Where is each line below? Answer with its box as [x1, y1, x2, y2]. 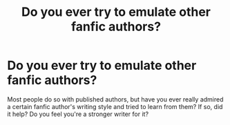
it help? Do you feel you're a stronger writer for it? [7, 110, 149, 118]
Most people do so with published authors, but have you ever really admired [7, 95, 224, 104]
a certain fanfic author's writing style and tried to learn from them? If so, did [7, 102, 223, 110]
